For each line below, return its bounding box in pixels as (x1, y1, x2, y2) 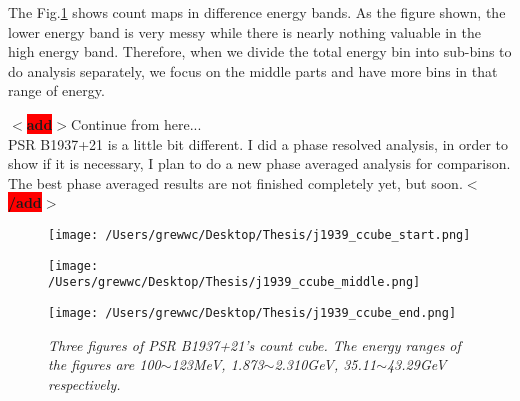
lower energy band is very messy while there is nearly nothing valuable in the (8, 21, 481, 42)
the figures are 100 (48, 354, 161, 375)
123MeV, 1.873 (171, 354, 264, 375)
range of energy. (8, 80, 105, 101)
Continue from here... (71, 113, 202, 134)
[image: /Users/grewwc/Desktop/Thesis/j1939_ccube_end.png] (48, 305, 457, 320)
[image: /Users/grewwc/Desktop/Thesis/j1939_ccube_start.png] (48, 227, 471, 242)
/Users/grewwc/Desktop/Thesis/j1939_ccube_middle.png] (48, 275, 421, 290)
